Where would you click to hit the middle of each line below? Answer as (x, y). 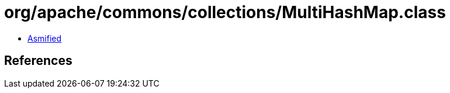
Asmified (45, 38)
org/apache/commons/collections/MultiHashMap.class (225, 12)
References (38, 61)
